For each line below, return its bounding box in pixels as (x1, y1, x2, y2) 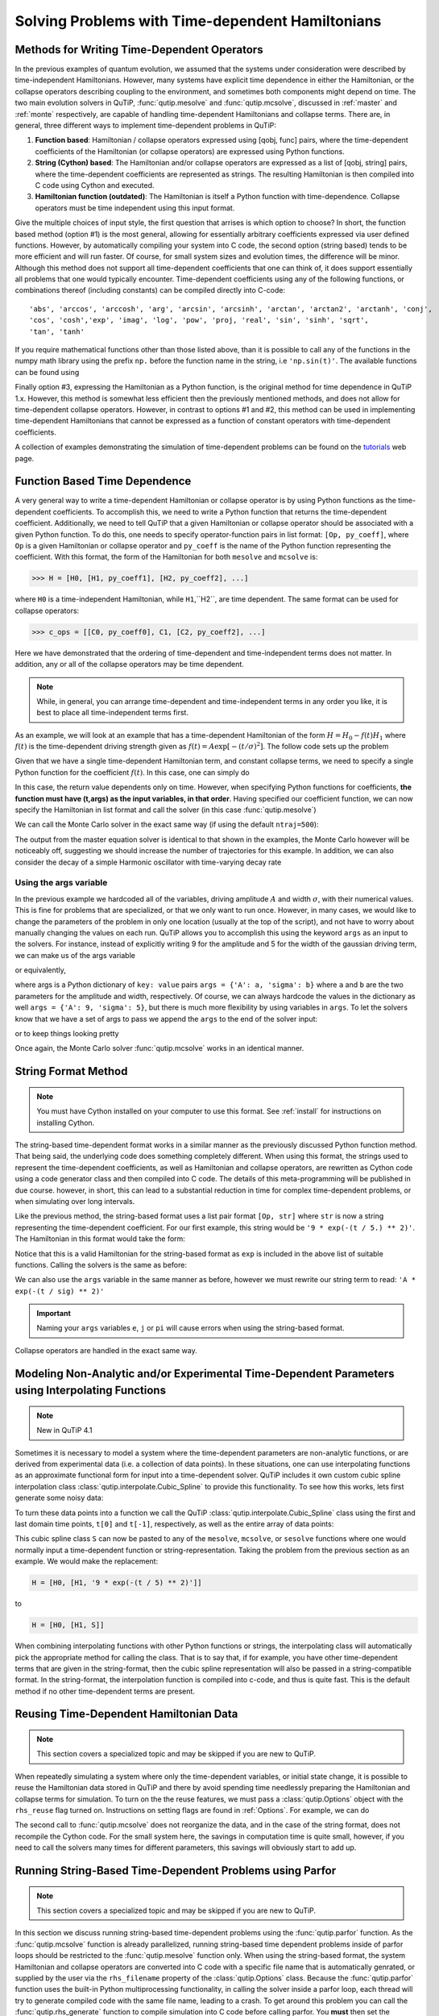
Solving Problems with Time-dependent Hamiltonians (14, 12, 382, 30)
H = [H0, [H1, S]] (31, 1621, 105, 1630)
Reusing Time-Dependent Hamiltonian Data (14, 1707, 238, 1721)
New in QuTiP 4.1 (36, 1426, 93, 1435)
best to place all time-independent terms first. (36, 708, 189, 718)
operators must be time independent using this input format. (35, 202, 235, 213)
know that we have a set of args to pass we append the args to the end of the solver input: (14, 1014, 318, 1023)
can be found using (14, 367, 80, 377)
